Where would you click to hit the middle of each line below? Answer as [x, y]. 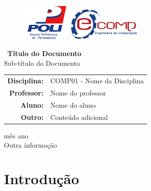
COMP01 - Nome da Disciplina [97, 80]
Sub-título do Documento [42, 63]
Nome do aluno [73, 105]
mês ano [16, 135]
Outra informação [31, 145]
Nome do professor [78, 92]
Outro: [32, 117]
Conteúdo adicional [79, 117]
